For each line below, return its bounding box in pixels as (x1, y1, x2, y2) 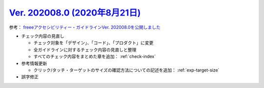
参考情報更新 (21, 60, 47, 66)
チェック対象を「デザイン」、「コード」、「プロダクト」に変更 (33, 40, 154, 46)
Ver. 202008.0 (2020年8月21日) (9, 7, 141, 18)
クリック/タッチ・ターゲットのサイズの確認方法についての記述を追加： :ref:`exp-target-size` (33, 67, 220, 73)
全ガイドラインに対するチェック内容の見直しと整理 (33, 47, 136, 53)
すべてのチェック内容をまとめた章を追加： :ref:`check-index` (33, 53, 156, 59)
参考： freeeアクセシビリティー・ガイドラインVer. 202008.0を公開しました (9, 24, 161, 30)
